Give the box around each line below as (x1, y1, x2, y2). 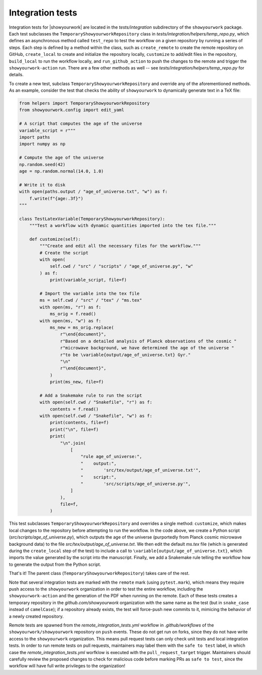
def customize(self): (29, 236, 81, 242)
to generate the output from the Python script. (9, 561, 101, 567)
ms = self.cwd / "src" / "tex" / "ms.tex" (39, 298, 143, 303)
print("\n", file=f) (49, 426, 99, 432)
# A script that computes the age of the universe (19, 121, 143, 126)
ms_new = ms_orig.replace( (49, 324, 114, 330)
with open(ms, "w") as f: (39, 318, 101, 323)
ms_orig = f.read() (49, 311, 97, 317)
